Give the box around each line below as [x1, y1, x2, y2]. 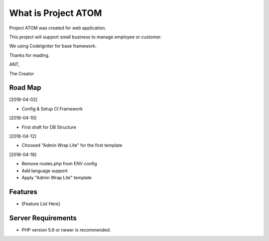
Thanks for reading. [9, 52, 50, 58]
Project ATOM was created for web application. [9, 25, 107, 31]
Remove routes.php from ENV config [21, 161, 97, 167]
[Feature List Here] [21, 201, 60, 207]
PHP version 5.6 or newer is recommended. [21, 227, 111, 233]
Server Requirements [9, 214, 77, 222]
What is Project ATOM [9, 7, 102, 18]
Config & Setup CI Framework [21, 106, 83, 112]
